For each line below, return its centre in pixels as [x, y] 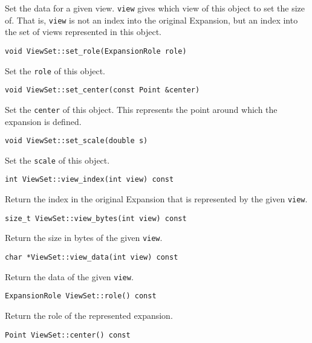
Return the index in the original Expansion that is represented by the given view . [156, 199]
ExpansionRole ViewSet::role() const [81, 296]
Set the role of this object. [55, 70]
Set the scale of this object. [57, 160]
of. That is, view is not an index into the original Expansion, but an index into [151, 20]
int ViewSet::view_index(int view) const [89, 180]
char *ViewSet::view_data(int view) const [92, 258]
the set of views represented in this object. [83, 32]
